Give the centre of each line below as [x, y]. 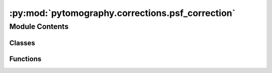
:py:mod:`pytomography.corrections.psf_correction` [122, 13]
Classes [22, 43]
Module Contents [39, 26]
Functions [25, 59]
